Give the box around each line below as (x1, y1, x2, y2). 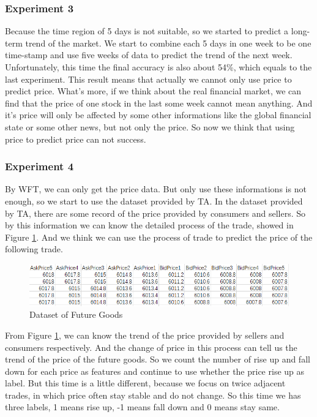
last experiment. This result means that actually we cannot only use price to (5, 72, 292, 85)
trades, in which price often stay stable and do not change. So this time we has (5, 388, 301, 401)
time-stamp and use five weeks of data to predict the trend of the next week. (5, 48, 293, 61)
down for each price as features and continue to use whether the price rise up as (5, 364, 305, 377)
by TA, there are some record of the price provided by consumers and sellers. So (5, 206, 306, 219)
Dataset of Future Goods (29, 308, 123, 321)
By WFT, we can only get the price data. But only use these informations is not (5, 182, 307, 195)
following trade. (5, 242, 63, 255)
